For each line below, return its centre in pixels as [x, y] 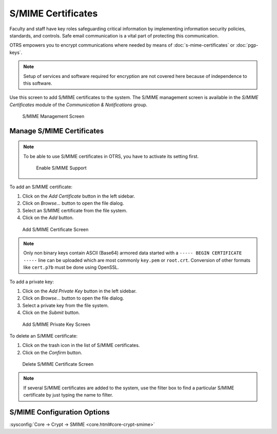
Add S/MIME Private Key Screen [56, 324]
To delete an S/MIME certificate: [44, 336]
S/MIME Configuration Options [60, 412]
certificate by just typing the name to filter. [68, 395]
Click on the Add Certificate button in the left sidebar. [79, 196]
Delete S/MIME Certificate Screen [58, 364]
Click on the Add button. [48, 218]
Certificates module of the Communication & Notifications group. [78, 105]
